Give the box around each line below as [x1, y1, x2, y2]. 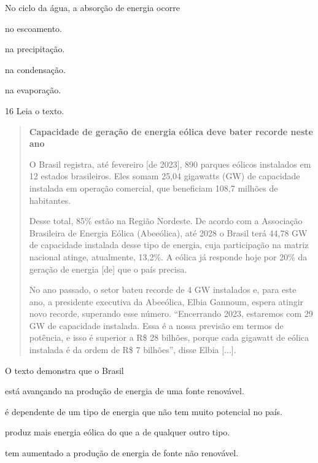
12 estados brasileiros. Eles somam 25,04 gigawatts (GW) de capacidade [29, 169, 300, 182]
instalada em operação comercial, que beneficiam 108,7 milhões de [29, 181, 278, 194]
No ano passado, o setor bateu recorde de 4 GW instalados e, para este [29, 283, 297, 296]
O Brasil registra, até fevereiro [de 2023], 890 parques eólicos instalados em [29, 157, 311, 170]
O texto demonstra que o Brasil [5, 364, 124, 376]
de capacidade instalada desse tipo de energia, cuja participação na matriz [29, 238, 309, 251]
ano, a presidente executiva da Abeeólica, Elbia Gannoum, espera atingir [29, 295, 304, 308]
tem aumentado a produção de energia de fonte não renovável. [5, 446, 239, 459]
